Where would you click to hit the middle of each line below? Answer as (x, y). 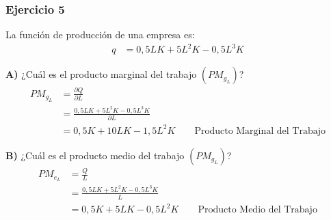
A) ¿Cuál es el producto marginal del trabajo (101, 74)
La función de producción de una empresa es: (100, 35)
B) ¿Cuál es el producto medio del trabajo (95, 155)
